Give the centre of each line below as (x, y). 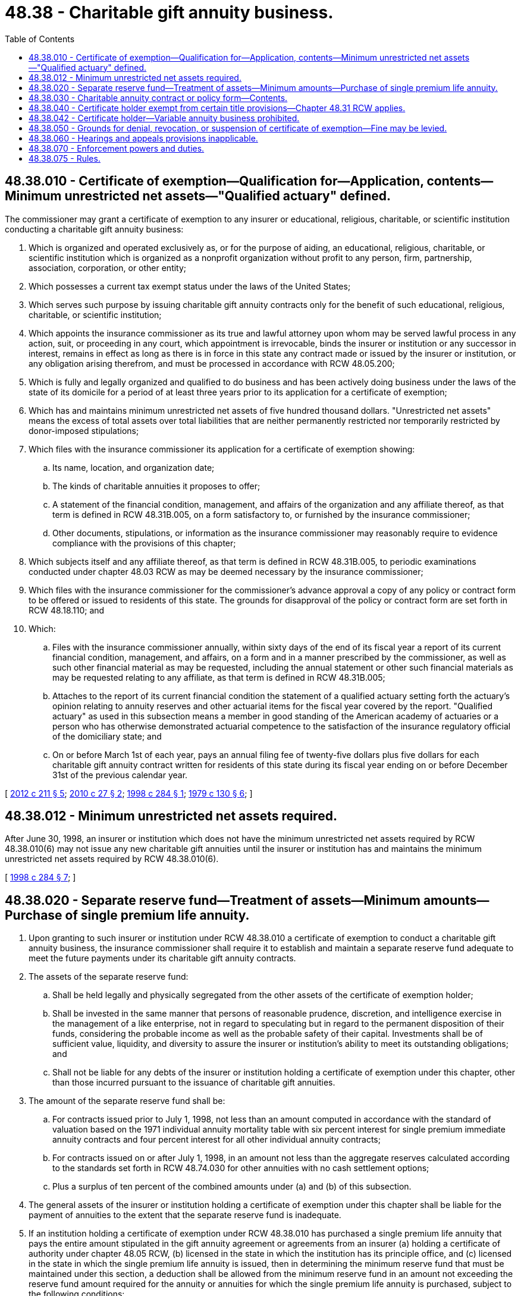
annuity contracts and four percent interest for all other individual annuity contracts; (216, 1140)
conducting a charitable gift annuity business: (94, 229)
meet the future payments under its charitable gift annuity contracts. (162, 958)
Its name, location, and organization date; (134, 467)
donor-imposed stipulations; (84, 430)
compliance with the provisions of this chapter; (144, 543)
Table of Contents (40, 39)
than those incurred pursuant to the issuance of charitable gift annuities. (194, 1083)
